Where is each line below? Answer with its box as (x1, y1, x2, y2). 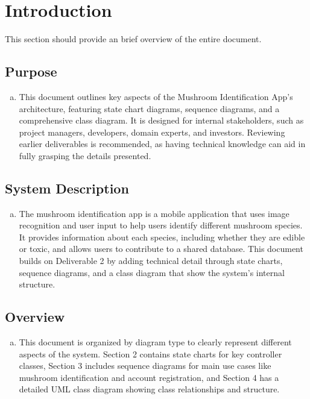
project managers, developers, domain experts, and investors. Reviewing (19, 125, 285, 138)
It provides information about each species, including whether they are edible (19, 230, 305, 243)
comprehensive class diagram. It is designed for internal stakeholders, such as (19, 114, 304, 127)
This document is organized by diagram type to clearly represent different (19, 336, 292, 348)
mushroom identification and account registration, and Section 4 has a (19, 371, 279, 383)
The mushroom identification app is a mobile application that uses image (19, 207, 289, 219)
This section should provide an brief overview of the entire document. (5, 33, 262, 45)
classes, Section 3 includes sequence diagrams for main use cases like (19, 359, 271, 372)
